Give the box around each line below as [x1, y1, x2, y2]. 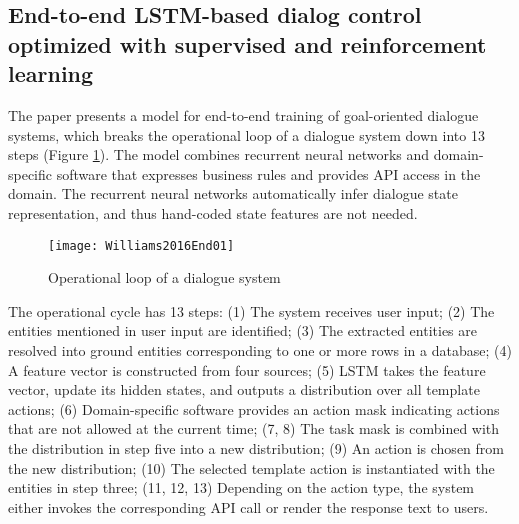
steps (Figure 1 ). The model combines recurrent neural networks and [8, 144, 430, 165]
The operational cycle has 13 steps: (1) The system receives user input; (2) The [8, 300, 495, 321]
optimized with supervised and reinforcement [8, 28, 487, 59]
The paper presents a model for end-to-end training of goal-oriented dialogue [8, 104, 479, 125]
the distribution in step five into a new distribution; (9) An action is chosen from [8, 437, 504, 458]
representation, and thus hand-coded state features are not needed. [8, 202, 418, 223]
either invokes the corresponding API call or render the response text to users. [8, 496, 489, 517]
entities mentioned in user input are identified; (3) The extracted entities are [8, 320, 477, 341]
